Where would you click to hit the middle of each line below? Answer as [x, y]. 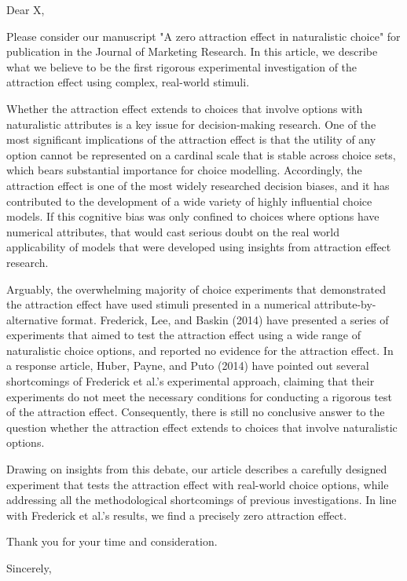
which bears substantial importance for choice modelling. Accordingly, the [184, 170]
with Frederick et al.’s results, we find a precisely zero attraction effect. [177, 515]
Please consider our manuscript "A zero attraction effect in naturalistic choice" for [203, 36]
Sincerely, [29, 568]
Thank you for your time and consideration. [112, 541]
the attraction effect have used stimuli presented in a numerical [159, 304]
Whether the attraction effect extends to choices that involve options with [185, 108]
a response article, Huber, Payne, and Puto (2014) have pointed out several [188, 365]
